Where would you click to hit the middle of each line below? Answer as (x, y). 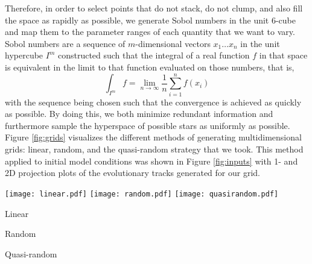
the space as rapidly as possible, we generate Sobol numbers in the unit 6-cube (151, 20)
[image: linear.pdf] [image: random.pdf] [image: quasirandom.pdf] (142, 194)
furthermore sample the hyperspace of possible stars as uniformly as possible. (148, 125)
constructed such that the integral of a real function (154, 55)
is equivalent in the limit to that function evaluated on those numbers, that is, (150, 67)
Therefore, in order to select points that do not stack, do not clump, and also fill (154, 8)
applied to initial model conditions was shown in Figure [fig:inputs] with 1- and (151, 161)
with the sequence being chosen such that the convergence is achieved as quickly (153, 102)
